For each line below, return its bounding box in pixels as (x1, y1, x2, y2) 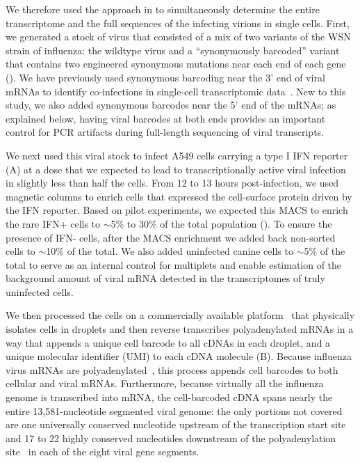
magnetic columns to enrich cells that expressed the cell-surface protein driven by (6, 189, 352, 203)
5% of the (304, 244, 345, 258)
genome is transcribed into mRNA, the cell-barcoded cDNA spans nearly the (6, 390, 333, 405)
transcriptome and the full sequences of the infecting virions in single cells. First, (6, 15, 350, 30)
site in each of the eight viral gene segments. (6, 444, 199, 459)
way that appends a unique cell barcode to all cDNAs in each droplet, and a (6, 335, 331, 350)
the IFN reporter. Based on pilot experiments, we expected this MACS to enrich (6, 203, 348, 217)
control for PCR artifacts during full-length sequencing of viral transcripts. (6, 125, 324, 139)
